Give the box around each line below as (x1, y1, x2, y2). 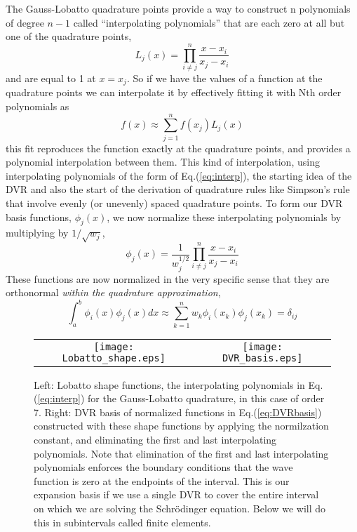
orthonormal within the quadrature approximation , (6, 285, 221, 300)
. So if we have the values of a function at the (126, 70, 323, 85)
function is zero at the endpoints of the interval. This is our (34, 473, 290, 488)
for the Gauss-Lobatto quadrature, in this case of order (88, 391, 325, 406)
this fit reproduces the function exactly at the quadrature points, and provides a (6, 140, 351, 155)
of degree (6, 15, 44, 29)
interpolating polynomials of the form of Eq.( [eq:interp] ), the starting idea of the (6, 168, 352, 182)
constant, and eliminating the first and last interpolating (34, 432, 277, 447)
